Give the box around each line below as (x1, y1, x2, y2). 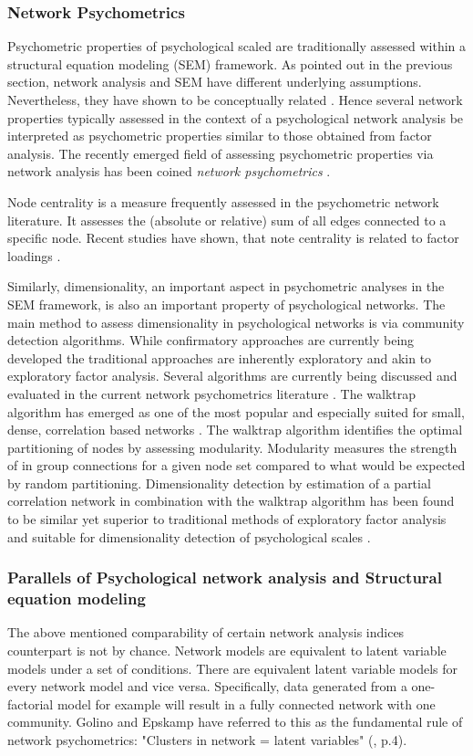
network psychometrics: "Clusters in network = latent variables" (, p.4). (7, 730, 407, 749)
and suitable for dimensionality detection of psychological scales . (7, 527, 371, 546)
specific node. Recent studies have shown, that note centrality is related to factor (7, 228, 459, 247)
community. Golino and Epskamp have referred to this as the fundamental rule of (7, 712, 463, 731)
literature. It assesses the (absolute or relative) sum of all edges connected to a (7, 210, 447, 229)
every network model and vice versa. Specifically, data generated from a (7, 677, 407, 696)
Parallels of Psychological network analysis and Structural (7, 566, 442, 589)
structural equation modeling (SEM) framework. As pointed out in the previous (7, 54, 453, 73)
